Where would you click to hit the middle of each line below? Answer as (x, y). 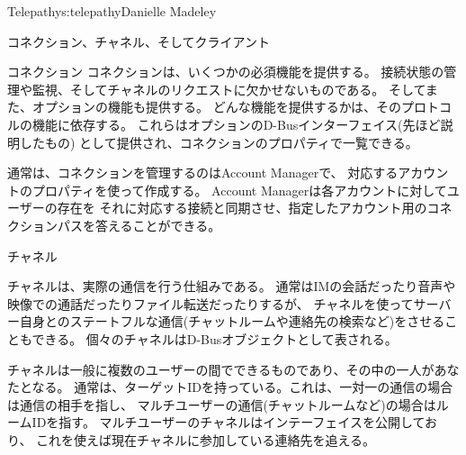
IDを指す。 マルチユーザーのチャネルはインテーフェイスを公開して (229, 422)
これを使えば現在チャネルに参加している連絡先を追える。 (206, 439)
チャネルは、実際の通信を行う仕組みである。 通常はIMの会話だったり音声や (232, 286)
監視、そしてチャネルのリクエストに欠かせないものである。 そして (229, 89)
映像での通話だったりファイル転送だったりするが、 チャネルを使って (211, 303)
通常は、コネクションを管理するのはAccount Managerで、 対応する (203, 173)
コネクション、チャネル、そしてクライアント (139, 41)
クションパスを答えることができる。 (114, 225)
